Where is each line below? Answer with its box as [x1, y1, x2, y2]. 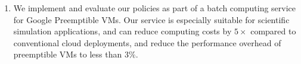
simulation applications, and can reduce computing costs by [13, 25, 232, 37]
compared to [250, 25, 296, 37]
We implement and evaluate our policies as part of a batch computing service [13, 2, 296, 14]
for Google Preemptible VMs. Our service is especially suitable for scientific [13, 13, 290, 25]
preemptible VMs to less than [13, 48, 122, 60]
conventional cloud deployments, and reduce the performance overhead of [13, 36, 281, 49]
